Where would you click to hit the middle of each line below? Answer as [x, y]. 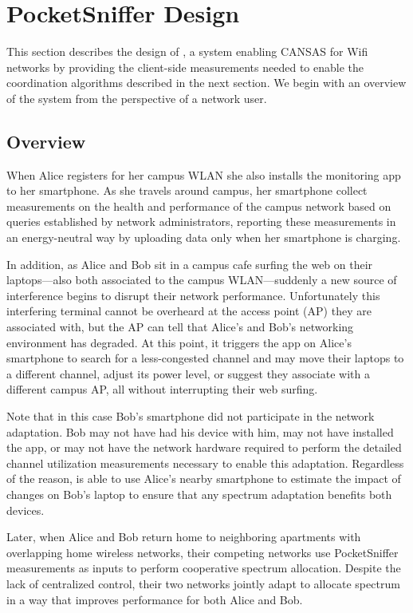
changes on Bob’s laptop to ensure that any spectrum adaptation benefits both [199, 494]
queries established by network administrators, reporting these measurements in [201, 221]
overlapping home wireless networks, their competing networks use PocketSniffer [203, 552]
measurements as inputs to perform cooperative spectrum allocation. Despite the [204, 568]
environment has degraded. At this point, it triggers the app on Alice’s [179, 342]
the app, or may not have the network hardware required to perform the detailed [204, 447]
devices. [26, 510]
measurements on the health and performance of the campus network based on [199, 206]
